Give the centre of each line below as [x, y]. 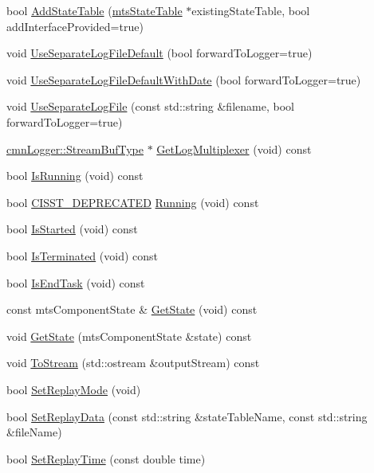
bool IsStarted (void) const [72, 229]
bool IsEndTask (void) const [76, 282]
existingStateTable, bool [251, 10]
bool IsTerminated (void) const [82, 255]
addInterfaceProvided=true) [75, 26]
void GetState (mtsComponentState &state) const [129, 336]
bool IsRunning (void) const [75, 176]
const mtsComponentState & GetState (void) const [132, 309]
